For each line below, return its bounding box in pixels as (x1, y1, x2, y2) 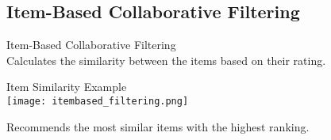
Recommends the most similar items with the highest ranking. (6, 118, 310, 134)
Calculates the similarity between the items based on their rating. (6, 51, 326, 68)
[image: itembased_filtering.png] (6, 95, 189, 107)
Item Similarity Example (6, 78, 127, 95)
